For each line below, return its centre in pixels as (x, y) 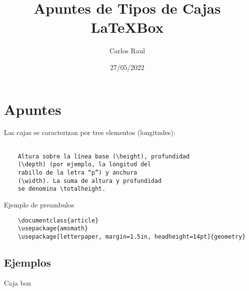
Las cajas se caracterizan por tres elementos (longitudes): (90, 132)
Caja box (18, 282)
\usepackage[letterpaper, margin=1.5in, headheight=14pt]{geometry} (132, 236)
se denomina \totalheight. (62, 189)
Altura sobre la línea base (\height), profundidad (104, 156)
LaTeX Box (127, 27)
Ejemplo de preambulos (39, 204)
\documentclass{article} (58, 220)
